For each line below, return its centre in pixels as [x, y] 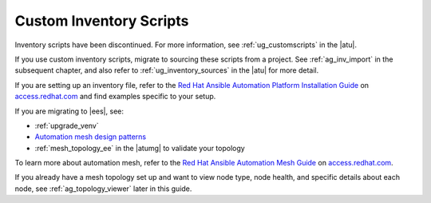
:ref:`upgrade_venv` [67, 125]
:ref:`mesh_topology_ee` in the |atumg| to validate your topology [140, 148]
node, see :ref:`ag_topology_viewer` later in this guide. [103, 189]
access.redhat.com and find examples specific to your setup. [115, 97]
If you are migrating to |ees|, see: [69, 111]
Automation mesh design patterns [91, 137]
